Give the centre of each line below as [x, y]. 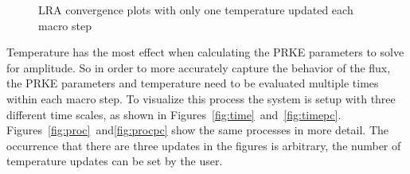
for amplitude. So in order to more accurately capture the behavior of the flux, [199, 67]
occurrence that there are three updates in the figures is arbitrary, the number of [204, 145]
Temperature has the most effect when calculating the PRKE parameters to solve [205, 52]
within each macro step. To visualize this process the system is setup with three [201, 98]
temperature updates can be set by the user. [115, 161]
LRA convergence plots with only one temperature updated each [196, 10]
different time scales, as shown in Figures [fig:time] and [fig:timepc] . [174, 114]
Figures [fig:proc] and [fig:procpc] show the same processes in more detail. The [197, 130]
